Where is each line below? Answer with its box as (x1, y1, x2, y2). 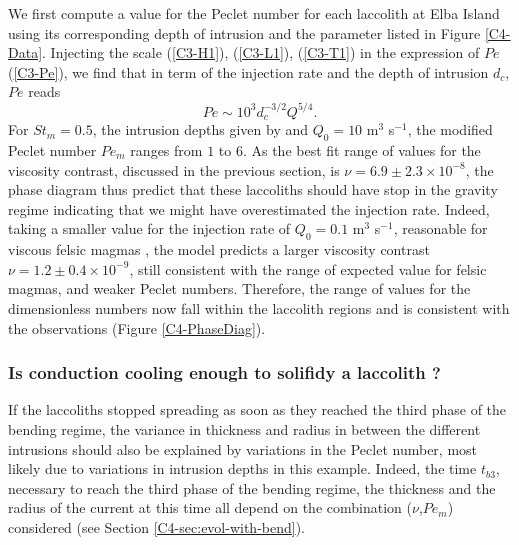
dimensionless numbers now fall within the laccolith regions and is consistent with (8, 297, 510, 318)
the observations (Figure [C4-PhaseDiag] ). (8, 317, 266, 338)
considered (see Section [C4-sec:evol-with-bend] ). (8, 516, 305, 537)
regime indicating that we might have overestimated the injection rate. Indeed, (8, 198, 490, 219)
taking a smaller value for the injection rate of (8, 218, 291, 239)
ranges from (130, 140, 203, 160)
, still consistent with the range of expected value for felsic (129, 258, 487, 279)
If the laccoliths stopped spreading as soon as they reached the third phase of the (8, 399, 507, 420)
